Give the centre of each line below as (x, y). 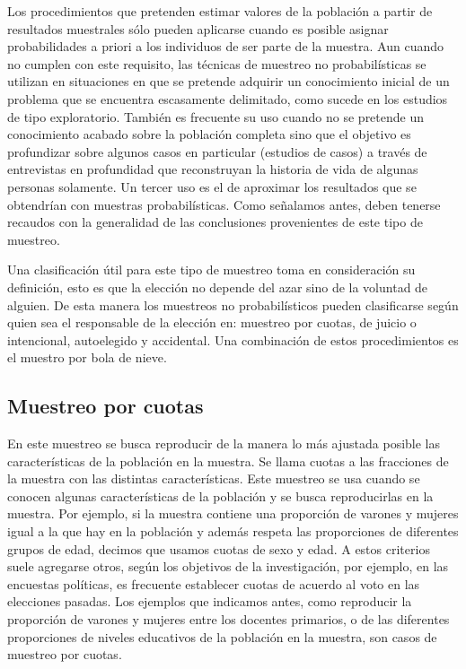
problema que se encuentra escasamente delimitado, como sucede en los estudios (228, 98)
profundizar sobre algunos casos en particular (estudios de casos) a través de (217, 151)
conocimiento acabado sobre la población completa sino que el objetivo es (209, 134)
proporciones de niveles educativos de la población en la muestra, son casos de (222, 636)
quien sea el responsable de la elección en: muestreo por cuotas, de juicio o (212, 322)
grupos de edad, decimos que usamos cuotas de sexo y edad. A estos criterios (219, 548)
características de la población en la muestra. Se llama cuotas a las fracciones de (228, 460)
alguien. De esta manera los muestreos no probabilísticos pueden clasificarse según (233, 304)
